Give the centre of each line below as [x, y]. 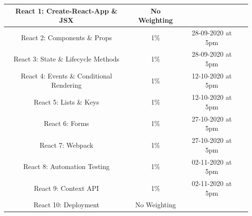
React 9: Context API [66, 188]
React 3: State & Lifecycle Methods [66, 59]
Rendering [66, 85]
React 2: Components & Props [66, 37]
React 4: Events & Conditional [66, 75]
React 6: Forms [66, 123]
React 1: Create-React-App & [66, 10]
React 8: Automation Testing [67, 166]
